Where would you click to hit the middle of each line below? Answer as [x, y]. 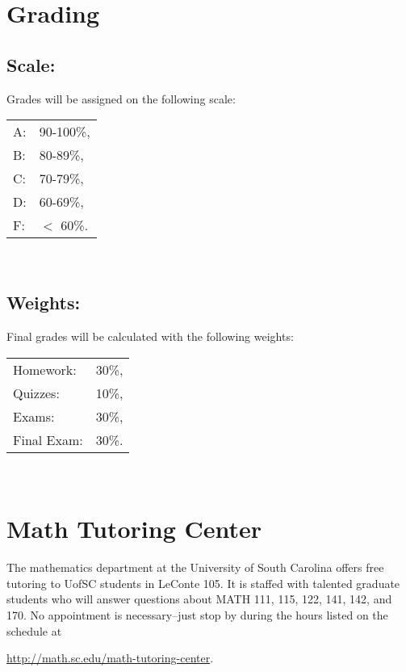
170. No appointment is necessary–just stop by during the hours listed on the [197, 615]
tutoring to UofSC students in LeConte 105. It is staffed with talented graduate [203, 583]
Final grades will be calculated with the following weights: [150, 336]
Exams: [34, 416]
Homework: [45, 369]
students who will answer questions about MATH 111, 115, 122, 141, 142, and [199, 599]
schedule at [34, 630]
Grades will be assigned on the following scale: [121, 98]
